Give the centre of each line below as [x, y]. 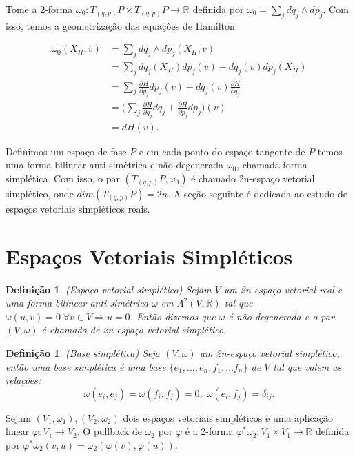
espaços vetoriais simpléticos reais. [78, 208]
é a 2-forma [209, 431]
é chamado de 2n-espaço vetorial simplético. [134, 330]
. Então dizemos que [173, 316]
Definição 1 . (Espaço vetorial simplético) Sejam [109, 289]
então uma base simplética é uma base [86, 366]
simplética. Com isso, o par [63, 178]
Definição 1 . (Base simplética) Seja [83, 352]
